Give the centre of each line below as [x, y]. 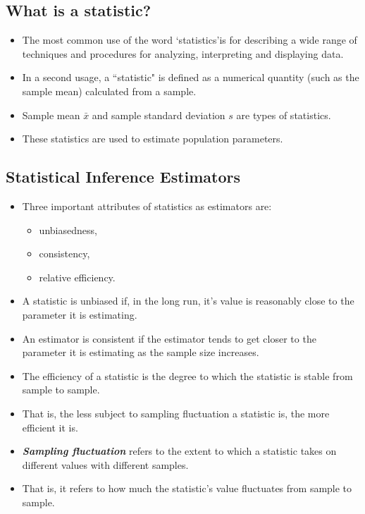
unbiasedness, [68, 230]
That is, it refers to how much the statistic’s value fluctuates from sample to [187, 488]
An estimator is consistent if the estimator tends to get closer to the [169, 338]
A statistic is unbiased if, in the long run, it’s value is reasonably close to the [188, 301]
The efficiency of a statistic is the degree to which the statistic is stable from [187, 375]
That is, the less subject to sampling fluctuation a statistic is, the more [176, 413]
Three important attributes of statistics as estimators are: [147, 206]
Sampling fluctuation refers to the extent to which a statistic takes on [179, 451]
